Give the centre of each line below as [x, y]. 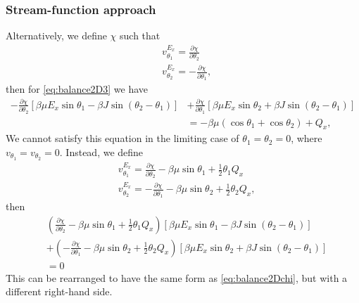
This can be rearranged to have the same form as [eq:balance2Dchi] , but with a [177, 277]
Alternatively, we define [56, 36]
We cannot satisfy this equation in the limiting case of [122, 138]
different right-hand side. [59, 291]
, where [307, 138]
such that [140, 36]
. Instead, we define [101, 152]
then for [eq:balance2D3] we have [77, 88]
